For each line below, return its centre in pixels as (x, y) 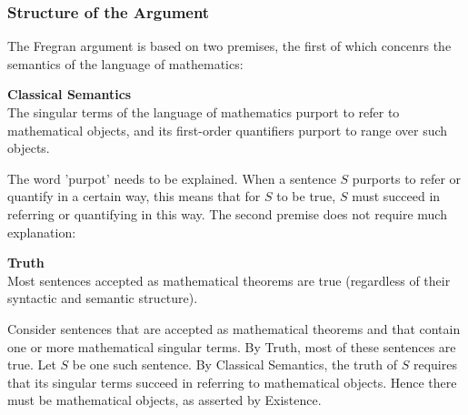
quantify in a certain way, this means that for (134, 196)
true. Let (32, 364)
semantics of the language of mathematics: (125, 63)
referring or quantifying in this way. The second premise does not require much (227, 213)
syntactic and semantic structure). (103, 298)
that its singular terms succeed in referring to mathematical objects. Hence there (232, 382)
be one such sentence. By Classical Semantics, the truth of (234, 364)
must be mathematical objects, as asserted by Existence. (164, 400)
